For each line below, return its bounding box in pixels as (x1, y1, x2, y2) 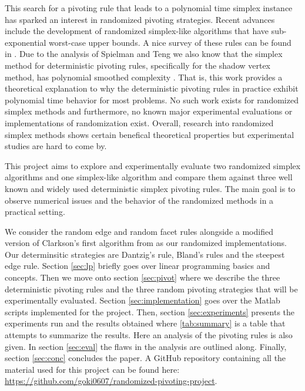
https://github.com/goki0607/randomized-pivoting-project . (5, 375, 217, 387)
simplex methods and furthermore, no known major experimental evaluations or (5, 105, 293, 117)
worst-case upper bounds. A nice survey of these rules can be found (49, 36, 291, 48)
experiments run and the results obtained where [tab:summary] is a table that (5, 317, 286, 329)
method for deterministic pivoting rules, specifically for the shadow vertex (5, 59, 271, 71)
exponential (5, 36, 46, 48)
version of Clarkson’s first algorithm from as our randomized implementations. (5, 237, 287, 249)
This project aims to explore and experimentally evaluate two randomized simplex (5, 159, 301, 171)
